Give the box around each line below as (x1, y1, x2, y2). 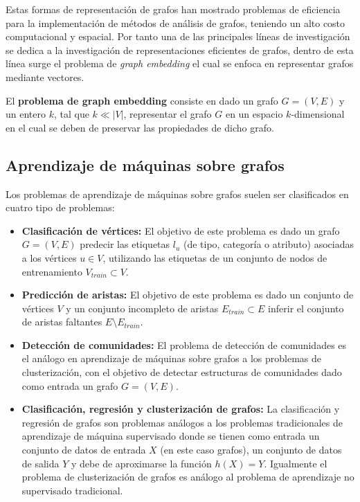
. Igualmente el (264, 456, 327, 470)
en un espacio (225, 107, 283, 121)
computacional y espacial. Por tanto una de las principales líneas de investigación (6, 29, 350, 44)
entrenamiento (21, 264, 82, 278)
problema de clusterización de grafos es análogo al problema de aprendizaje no (21, 469, 354, 484)
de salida (21, 456, 60, 470)
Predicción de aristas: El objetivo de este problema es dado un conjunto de (21, 287, 354, 302)
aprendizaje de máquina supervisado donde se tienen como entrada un (21, 429, 320, 443)
